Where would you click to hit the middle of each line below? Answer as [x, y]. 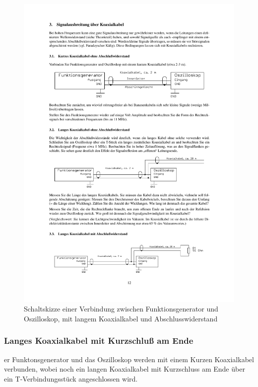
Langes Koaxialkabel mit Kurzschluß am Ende [99, 341]
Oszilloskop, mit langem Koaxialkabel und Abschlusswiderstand [121, 318]
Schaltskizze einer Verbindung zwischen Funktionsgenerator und [121, 309]
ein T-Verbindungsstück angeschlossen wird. [71, 378]
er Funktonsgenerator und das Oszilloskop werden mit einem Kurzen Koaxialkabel [129, 359]
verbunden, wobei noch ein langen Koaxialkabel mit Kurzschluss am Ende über [125, 369]
